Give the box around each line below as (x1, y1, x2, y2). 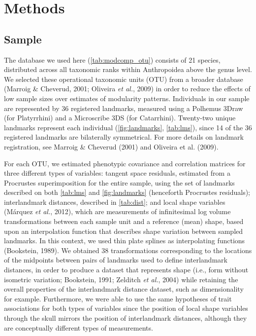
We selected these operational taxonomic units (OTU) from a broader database (4, 74, 243, 84)
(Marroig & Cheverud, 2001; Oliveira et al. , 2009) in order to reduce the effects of (4, 83, 251, 94)
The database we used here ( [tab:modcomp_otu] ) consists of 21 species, (4, 54, 221, 65)
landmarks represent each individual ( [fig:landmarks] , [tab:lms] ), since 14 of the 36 (4, 122, 252, 132)
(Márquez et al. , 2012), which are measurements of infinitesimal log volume (4, 206, 231, 217)
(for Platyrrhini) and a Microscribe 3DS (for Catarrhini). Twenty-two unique (4, 112, 236, 123)
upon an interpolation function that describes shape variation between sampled (4, 225, 243, 236)
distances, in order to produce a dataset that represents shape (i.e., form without (4, 264, 249, 275)
